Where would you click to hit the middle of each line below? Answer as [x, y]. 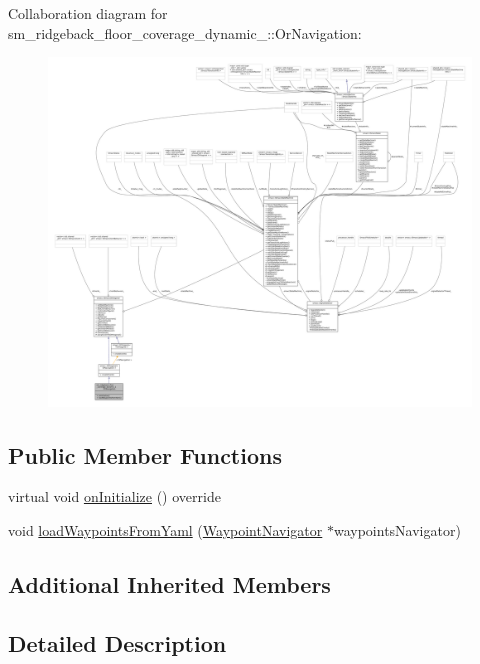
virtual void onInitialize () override [114, 496]
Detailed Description [117, 642]
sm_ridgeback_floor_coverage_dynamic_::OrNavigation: [185, 32]
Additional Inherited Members [169, 584]
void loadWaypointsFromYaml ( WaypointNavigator [165, 530]
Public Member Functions [145, 454]
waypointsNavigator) [397, 530]
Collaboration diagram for [88, 13]
